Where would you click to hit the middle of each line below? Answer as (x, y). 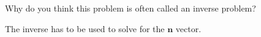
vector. (188, 28)
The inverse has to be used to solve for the (85, 28)
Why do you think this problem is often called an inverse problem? (130, 8)
